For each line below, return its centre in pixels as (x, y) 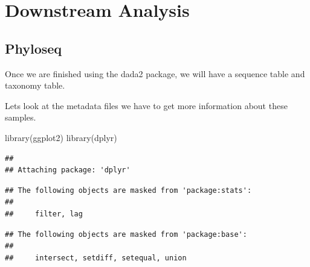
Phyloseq (34, 48)
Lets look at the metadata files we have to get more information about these (146, 105)
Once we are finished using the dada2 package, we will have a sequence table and (155, 73)
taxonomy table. (35, 85)
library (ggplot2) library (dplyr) (61, 137)
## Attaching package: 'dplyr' (68, 170)
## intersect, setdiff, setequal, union (96, 258)
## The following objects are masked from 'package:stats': (128, 190)
